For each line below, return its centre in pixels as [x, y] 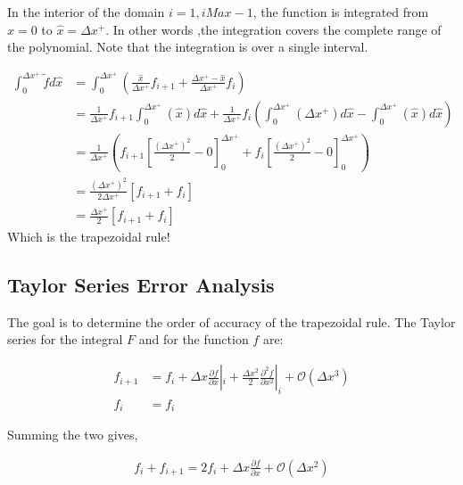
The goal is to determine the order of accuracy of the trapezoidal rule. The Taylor [231, 321]
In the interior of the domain [86, 12]
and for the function [194, 339]
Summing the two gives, [73, 435]
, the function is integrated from [341, 12]
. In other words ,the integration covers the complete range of [273, 29]
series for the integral [65, 339]
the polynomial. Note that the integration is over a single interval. [188, 47]
